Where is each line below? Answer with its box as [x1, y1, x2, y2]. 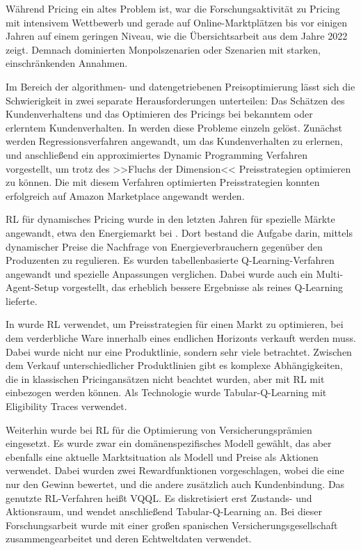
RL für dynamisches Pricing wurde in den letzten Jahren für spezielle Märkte [6, 212, 335, 226]
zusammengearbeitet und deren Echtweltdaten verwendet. [6, 531, 252, 546]
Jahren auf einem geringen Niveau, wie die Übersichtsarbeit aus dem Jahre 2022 [6, 29, 348, 43]
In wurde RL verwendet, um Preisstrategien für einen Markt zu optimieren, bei [6, 317, 344, 331]
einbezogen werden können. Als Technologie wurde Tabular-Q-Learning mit [6, 385, 327, 400]
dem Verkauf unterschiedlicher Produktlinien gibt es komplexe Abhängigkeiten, [6, 358, 343, 372]
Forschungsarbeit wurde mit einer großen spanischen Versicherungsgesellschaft [6, 517, 338, 532]
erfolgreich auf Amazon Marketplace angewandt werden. [6, 188, 245, 203]
